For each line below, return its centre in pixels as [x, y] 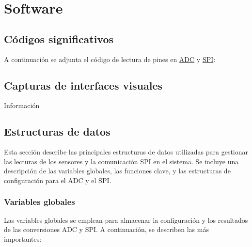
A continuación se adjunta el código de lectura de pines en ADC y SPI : [110, 59]
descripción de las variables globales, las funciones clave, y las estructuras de [117, 171]
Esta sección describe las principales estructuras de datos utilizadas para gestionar [126, 152]
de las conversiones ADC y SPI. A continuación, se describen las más [106, 229]
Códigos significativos [59, 39]
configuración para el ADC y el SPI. [58, 180]
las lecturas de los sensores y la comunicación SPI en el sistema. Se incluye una [121, 161]
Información [22, 105]
